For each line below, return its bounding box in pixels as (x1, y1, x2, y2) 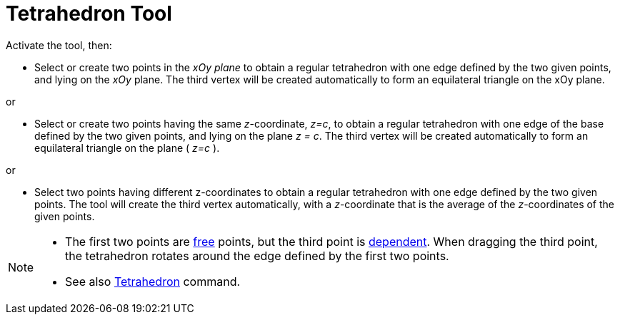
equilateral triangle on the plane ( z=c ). (34, 141, 220, 154)
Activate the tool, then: (6, 38, 112, 51)
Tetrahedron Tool (6, 1, 172, 26)
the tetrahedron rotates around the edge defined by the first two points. (65, 248, 449, 263)
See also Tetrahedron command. (65, 274, 241, 289)
